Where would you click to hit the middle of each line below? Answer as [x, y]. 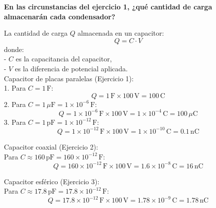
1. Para [15, 88]
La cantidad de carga [36, 33]
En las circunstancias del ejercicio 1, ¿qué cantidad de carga [108, 6]
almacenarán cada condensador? [60, 16]
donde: [14, 49]
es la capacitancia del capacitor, [64, 59]
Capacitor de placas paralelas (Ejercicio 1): [69, 78]
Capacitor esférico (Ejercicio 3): [52, 181]
